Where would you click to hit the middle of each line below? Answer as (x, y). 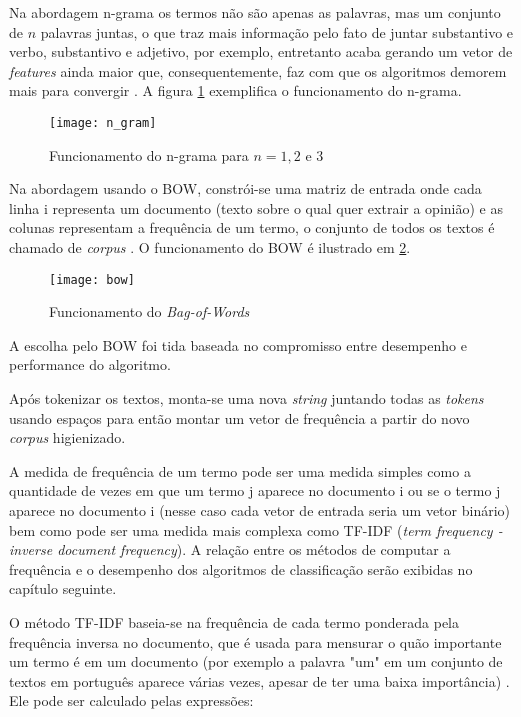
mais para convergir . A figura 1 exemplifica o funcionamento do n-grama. (235, 90)
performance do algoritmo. (90, 364)
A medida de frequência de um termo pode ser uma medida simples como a (240, 470)
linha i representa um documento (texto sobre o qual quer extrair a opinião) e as (256, 207)
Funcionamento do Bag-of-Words (149, 311)
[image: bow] (92, 279)
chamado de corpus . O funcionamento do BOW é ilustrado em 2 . (210, 247)
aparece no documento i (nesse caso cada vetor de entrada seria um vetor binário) (259, 510)
